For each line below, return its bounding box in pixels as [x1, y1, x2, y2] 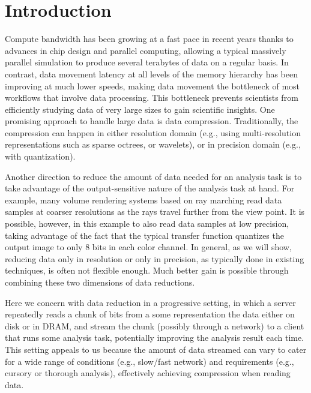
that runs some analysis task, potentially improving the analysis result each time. [5, 331, 304, 344]
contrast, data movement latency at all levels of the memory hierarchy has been [5, 67, 298, 80]
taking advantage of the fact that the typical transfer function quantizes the [5, 229, 284, 241]
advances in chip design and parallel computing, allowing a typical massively [5, 44, 286, 56]
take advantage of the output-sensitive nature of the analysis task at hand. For [5, 182, 295, 194]
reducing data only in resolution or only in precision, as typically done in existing [5, 252, 304, 265]
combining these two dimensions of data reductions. [5, 276, 195, 288]
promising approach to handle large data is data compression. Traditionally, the [5, 115, 298, 127]
